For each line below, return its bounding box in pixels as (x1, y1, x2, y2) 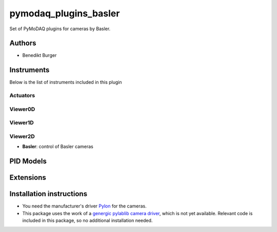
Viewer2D (9, 133, 35, 140)
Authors (9, 39, 36, 48)
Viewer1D (9, 119, 34, 126)
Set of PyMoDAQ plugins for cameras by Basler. (9, 26, 111, 32)
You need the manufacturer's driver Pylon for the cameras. (22, 203, 147, 209)
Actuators (9, 92, 35, 99)
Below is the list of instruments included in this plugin (9, 79, 123, 86)
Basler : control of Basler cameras (22, 143, 93, 150)
